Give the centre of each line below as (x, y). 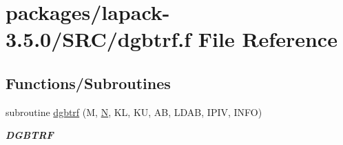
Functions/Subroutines (88, 83)
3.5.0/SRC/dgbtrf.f (98, 39)
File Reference (268, 39)
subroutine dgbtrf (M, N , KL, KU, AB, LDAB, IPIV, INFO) (134, 112)
